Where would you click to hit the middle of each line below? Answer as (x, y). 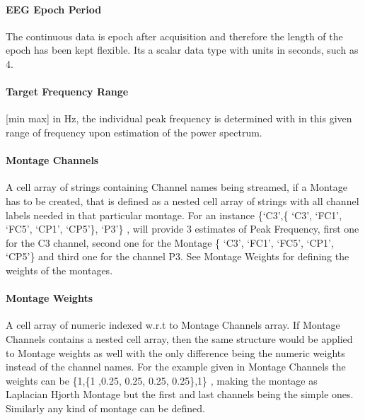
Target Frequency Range (67, 92)
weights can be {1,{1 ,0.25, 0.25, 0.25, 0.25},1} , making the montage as (162, 380)
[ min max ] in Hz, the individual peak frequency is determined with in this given (179, 118)
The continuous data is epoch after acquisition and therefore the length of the (174, 36)
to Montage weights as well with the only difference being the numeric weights (175, 352)
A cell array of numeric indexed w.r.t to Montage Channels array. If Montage (173, 325)
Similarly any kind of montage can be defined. (106, 408)
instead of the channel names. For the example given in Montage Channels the (176, 367)
